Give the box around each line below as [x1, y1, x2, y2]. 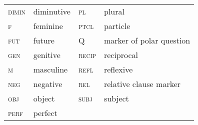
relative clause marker [103, 78, 181, 89]
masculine [33, 63, 68, 75]
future [33, 34, 54, 46]
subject [103, 92, 129, 104]
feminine [33, 20, 63, 31]
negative [33, 78, 62, 89]
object [33, 92, 55, 104]
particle [103, 20, 130, 31]
